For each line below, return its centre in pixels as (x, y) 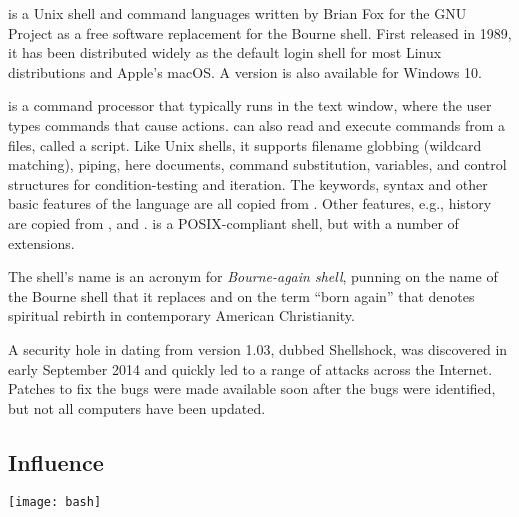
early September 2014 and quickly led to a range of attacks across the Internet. (250, 368)
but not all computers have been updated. (137, 407)
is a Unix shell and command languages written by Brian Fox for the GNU (237, 13)
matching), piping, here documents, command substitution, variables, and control (257, 164)
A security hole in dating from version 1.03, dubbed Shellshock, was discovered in (258, 348)
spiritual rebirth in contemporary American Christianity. (181, 315)
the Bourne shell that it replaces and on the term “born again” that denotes (241, 295)
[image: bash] (55, 502)
